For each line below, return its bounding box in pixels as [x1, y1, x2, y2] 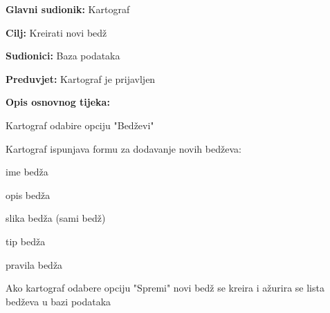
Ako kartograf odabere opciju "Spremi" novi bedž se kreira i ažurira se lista [6, 281, 324, 295]
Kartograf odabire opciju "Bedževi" [6, 117, 154, 132]
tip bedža [6, 234, 46, 248]
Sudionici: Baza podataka [6, 48, 120, 63]
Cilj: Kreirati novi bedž [6, 25, 107, 39]
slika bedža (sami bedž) [6, 211, 106, 225]
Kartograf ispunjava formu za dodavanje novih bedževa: [6, 141, 241, 155]
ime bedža [6, 164, 48, 179]
